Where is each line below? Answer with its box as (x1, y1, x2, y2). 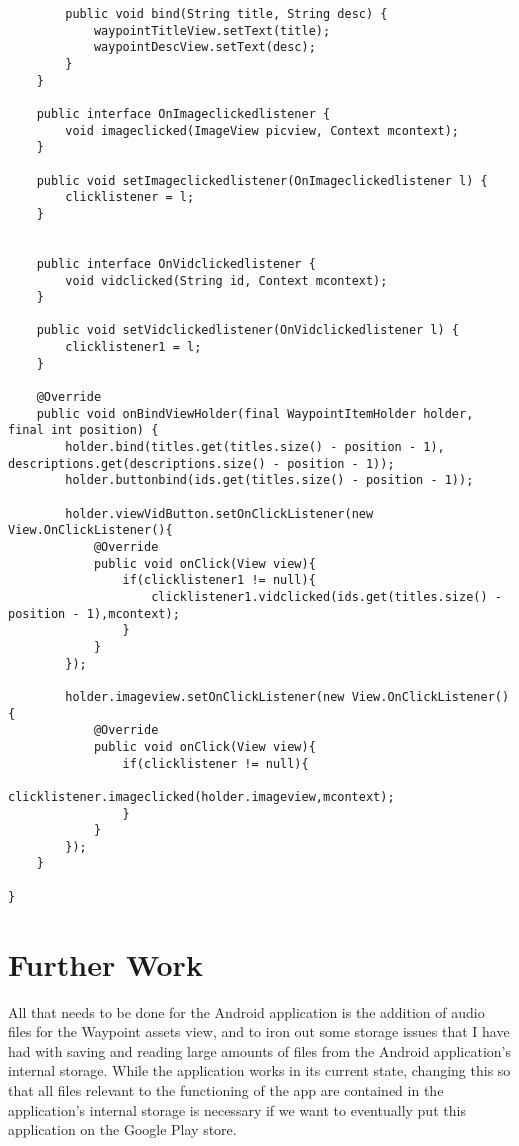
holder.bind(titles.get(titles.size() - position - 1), (65, 440, 445, 455)
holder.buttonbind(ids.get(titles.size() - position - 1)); (65, 473, 474, 488)
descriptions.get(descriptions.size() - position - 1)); (8, 456, 395, 471)
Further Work (8, 943, 203, 984)
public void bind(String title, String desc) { (65, 7, 388, 21)
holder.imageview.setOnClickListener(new (65, 689, 345, 704)
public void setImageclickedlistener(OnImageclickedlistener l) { (36, 173, 488, 188)
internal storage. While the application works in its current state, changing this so (8, 1060, 511, 1081)
